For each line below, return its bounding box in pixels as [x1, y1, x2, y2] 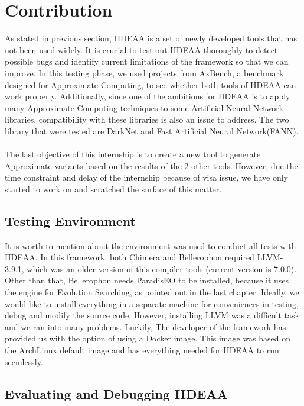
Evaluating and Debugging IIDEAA [5, 384, 228, 402]
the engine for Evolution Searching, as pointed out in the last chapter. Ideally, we [5, 286, 299, 298]
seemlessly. [5, 355, 43, 368]
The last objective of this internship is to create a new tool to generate [5, 148, 261, 160]
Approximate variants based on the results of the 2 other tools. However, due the [5, 159, 298, 172]
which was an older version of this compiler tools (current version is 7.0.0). [27, 262, 297, 275]
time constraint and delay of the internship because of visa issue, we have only [5, 171, 289, 183]
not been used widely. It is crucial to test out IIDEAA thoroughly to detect [5, 43, 278, 56]
